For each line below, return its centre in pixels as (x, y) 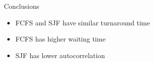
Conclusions (22, 6)
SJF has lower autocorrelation (60, 55)
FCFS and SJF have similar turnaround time (83, 22)
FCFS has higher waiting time (60, 39)
